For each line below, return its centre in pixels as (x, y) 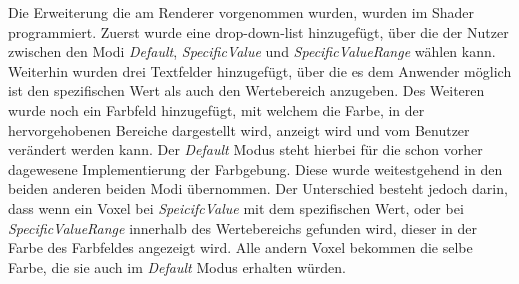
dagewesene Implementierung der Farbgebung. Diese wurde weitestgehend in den (255, 168)
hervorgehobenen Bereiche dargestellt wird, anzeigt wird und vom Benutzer (239, 129)
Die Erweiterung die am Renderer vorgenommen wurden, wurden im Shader (241, 12)
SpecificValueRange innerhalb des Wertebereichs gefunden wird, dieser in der (242, 227)
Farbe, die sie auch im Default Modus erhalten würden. (177, 266)
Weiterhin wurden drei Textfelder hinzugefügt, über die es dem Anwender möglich (260, 70)
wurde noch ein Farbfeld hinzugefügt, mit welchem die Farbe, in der (216, 109)
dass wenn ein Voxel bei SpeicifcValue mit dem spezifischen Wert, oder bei (236, 207)
